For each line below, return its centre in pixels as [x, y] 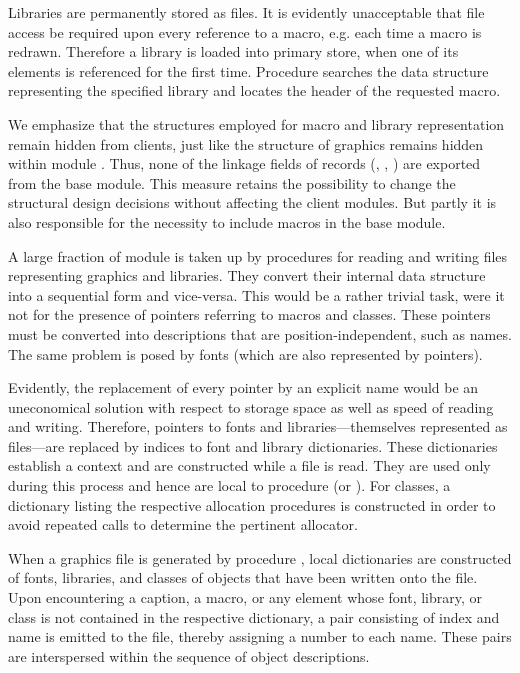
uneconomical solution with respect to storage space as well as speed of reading [251, 406]
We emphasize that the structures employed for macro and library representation [256, 123]
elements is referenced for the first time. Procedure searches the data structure [248, 70]
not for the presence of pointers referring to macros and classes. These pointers [249, 314]
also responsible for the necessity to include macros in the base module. [227, 221]
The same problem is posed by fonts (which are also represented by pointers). [245, 353]
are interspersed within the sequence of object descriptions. [189, 655]
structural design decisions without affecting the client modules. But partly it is [252, 202]
